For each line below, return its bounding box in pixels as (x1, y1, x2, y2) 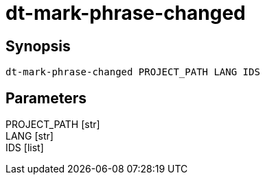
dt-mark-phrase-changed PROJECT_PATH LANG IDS (5, 66, 260, 78)
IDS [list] (5, 142, 44, 154)
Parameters (5, 89, 87, 107)
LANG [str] (5, 130, 54, 142)
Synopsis (5, 37, 71, 55)
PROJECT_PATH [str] (5, 118, 100, 131)
